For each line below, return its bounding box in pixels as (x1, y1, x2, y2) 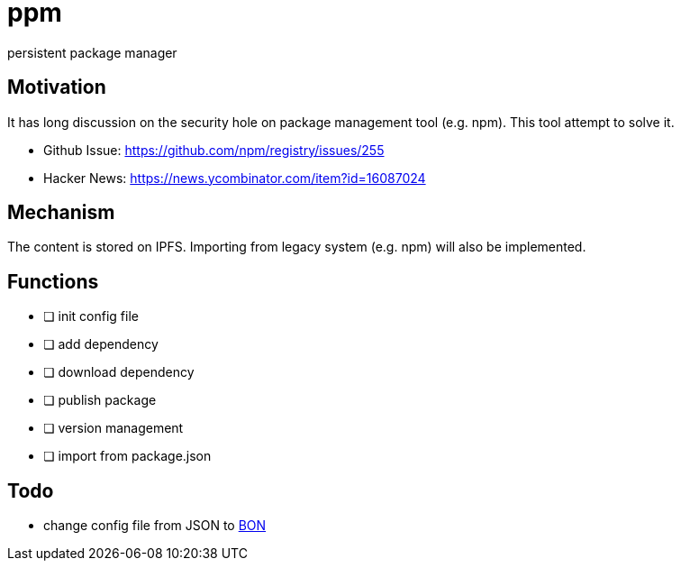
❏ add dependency (43, 336, 159, 353)
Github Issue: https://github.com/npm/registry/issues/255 (43, 142, 385, 158)
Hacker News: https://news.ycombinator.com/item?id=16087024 (43, 169, 426, 186)
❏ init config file (43, 308, 139, 325)
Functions (7, 270, 99, 293)
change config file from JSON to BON (43, 518, 267, 534)
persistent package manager (7, 44, 177, 60)
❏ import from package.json (43, 448, 212, 464)
